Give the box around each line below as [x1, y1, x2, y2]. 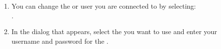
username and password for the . [11, 36, 109, 46]
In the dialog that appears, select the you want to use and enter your [11, 26, 217, 37]
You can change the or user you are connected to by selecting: [11, 1, 196, 11]
